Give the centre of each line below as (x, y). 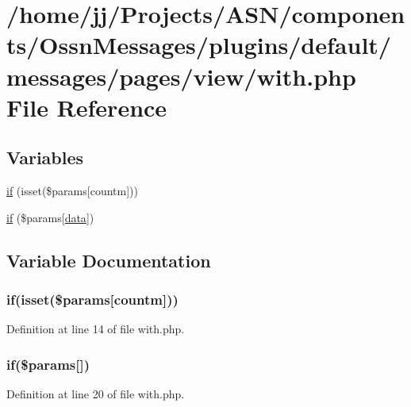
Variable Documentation (109, 260)
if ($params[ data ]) (50, 217)
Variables (45, 157)
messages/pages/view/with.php (181, 76)
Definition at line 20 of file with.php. (96, 394)
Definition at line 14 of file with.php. (96, 329)
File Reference (87, 107)
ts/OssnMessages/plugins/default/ (199, 45)
